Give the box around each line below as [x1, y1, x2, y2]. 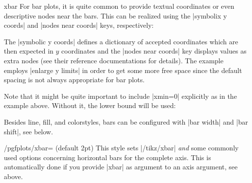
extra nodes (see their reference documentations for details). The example [4, 55, 224, 65]
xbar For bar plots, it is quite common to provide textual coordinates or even [4, 1, 234, 11]
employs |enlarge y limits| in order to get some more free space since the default [4, 65, 242, 75]
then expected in [4, 46, 54, 56]
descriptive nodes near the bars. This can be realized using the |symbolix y [4, 10, 227, 20]
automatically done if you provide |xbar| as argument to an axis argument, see [4, 162, 238, 172]
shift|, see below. [4, 126, 53, 136]
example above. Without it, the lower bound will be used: [4, 100, 176, 110]
